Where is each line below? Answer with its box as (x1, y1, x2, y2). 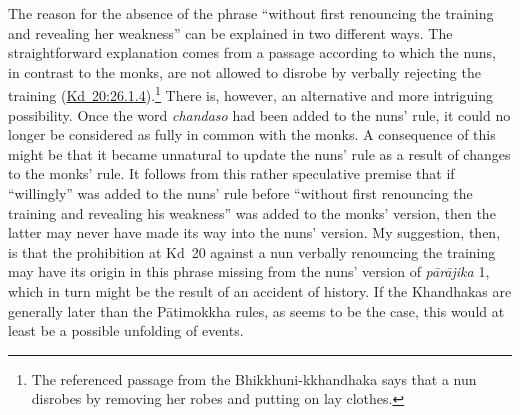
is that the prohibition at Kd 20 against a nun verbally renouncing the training (8, 241, 496, 262)
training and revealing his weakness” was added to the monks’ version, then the (8, 202, 496, 223)
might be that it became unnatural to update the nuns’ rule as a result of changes (8, 143, 511, 164)
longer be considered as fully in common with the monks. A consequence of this (8, 124, 496, 145)
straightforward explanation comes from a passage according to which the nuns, (8, 42, 496, 63)
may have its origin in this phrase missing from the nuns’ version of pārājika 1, (8, 261, 490, 282)
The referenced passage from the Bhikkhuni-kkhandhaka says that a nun (31, 368, 477, 389)
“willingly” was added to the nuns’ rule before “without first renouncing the (8, 183, 473, 203)
